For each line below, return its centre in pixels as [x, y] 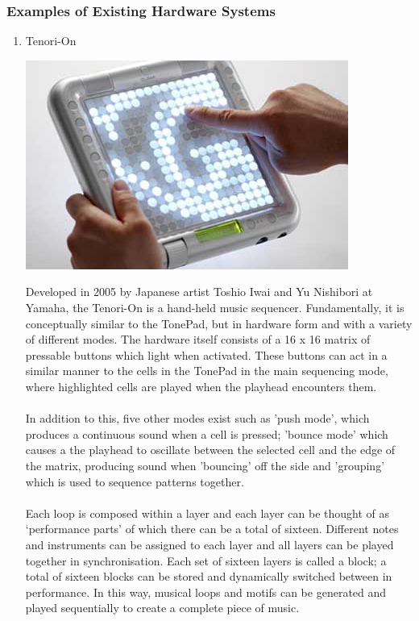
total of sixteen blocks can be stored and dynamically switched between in [209, 576]
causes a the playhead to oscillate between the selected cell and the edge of [210, 450]
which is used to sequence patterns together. [135, 481]
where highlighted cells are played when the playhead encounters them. [201, 386]
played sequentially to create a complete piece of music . [162, 608]
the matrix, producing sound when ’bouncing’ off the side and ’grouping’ [205, 465]
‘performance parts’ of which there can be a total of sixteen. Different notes [212, 529]
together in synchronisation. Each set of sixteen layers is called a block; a [206, 560]
